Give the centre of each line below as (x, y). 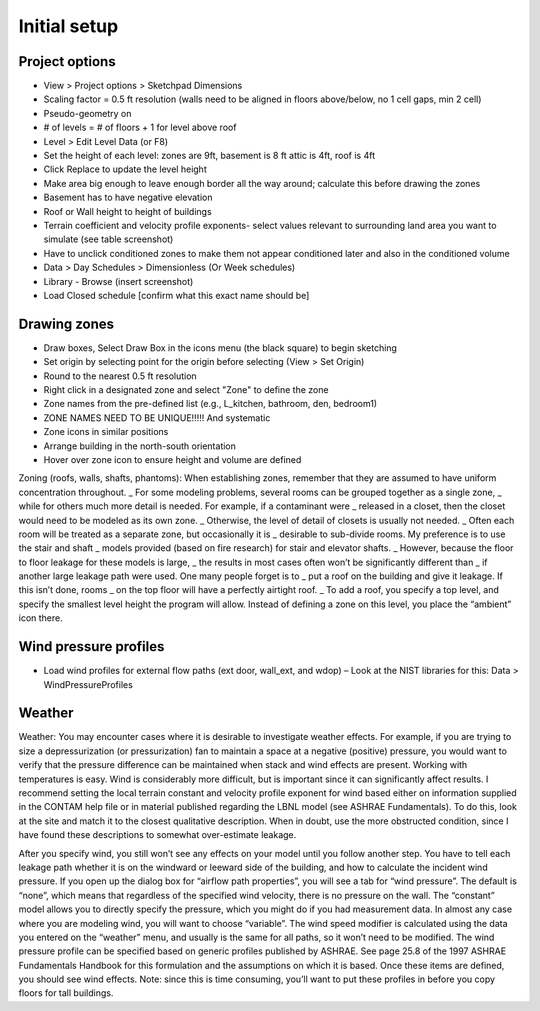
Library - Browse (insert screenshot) (118, 281)
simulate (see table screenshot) (108, 239)
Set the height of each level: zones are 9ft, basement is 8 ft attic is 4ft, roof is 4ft (209, 156)
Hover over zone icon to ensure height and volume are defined (172, 459)
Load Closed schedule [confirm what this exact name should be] (176, 295)
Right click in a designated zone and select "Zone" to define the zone (186, 389)
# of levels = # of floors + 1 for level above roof (140, 127)
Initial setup (68, 26)
